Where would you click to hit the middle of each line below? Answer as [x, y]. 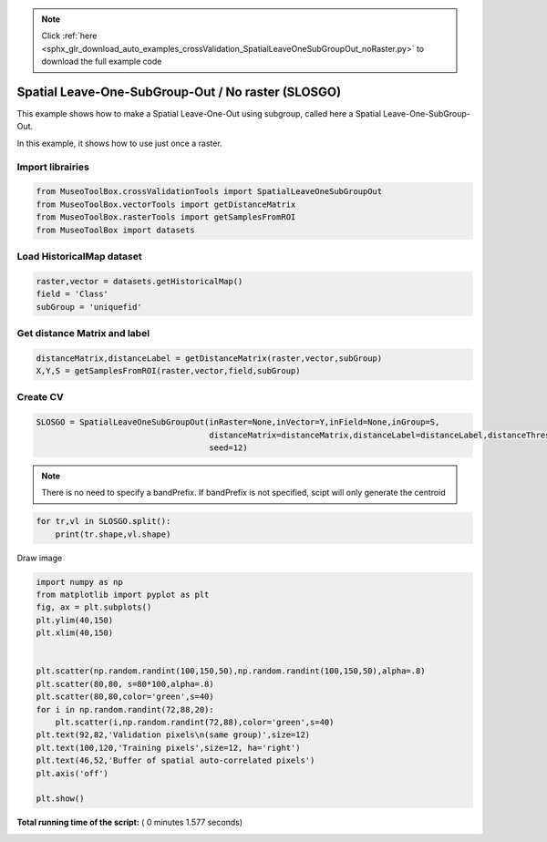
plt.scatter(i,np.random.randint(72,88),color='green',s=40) [195, 722]
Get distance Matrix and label [83, 333]
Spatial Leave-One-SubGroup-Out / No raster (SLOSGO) [179, 92]
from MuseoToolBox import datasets [115, 230]
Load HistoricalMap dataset [79, 256]
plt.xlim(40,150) [75, 633]
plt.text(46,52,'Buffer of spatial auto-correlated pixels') [175, 760]
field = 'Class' [72, 294]
